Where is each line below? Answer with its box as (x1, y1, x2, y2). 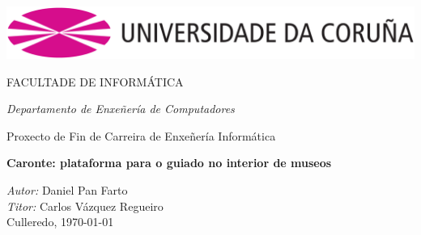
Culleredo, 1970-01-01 (6, 213, 114, 230)
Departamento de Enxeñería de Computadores (6, 100, 235, 117)
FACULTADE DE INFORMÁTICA (6, 73, 184, 90)
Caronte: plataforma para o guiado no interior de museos (6, 154, 332, 171)
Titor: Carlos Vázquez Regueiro (6, 197, 164, 214)
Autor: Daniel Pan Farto (6, 181, 128, 198)
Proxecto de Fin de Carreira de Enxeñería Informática (6, 127, 276, 144)
